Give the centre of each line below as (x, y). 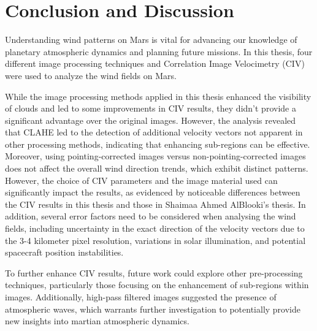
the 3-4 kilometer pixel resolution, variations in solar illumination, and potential (155, 240)
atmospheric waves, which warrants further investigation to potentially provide (153, 309)
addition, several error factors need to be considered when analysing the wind (151, 216)
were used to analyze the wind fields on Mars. (91, 75)
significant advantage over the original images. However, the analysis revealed (151, 120)
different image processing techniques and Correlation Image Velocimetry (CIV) (155, 63)
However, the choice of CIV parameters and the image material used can (141, 180)
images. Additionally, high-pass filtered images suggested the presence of (141, 297)
